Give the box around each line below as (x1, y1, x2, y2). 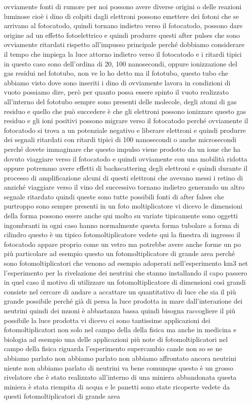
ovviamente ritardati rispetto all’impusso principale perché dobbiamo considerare (4, 39, 245, 49)
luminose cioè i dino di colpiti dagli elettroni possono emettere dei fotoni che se (4, 11, 239, 21)
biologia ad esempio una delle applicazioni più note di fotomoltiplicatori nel (4, 334, 228, 344)
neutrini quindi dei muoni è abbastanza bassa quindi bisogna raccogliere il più (4, 306, 236, 315)
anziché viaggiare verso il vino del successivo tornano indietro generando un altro (4, 182, 245, 192)
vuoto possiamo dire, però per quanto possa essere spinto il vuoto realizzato (4, 87, 229, 97)
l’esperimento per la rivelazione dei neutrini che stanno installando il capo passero (4, 267, 247, 277)
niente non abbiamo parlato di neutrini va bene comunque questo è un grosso (4, 362, 234, 372)
